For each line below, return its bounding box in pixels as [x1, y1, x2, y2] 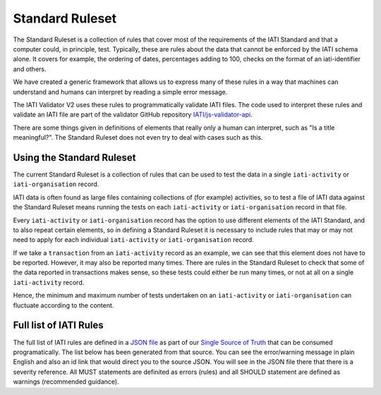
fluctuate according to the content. [13, 300, 114, 310]
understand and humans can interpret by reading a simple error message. [13, 87, 228, 96]
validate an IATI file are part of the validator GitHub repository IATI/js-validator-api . [13, 110, 253, 119]
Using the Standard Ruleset [13, 152, 136, 164]
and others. [13, 64, 47, 73]
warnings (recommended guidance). [13, 377, 119, 386]
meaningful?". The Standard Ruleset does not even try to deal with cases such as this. [13, 133, 263, 142]
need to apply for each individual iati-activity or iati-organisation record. [13, 236, 254, 244]
